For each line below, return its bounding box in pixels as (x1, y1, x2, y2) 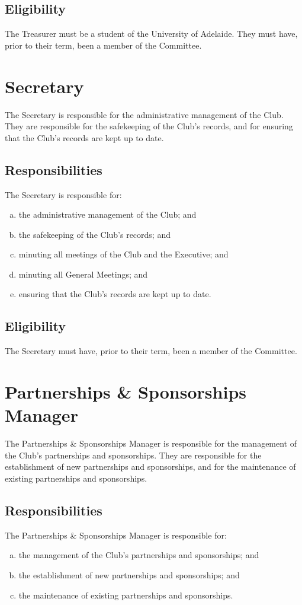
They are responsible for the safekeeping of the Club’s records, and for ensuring (5, 120, 293, 132)
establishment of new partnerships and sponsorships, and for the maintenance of (5, 460, 296, 473)
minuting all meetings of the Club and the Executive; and (18, 248, 229, 260)
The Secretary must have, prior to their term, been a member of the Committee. (5, 345, 297, 357)
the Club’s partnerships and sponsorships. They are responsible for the (5, 448, 262, 461)
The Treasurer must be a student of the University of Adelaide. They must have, (5, 27, 298, 40)
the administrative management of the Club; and (18, 208, 197, 221)
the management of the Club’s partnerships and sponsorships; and (18, 549, 259, 561)
